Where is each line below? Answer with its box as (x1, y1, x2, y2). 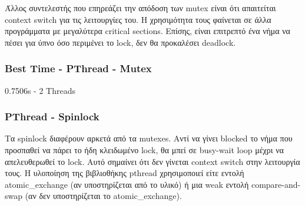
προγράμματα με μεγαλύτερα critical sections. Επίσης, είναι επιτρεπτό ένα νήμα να (5, 25, 290, 37)
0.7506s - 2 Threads (5, 84, 75, 96)
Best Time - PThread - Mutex (5, 61, 152, 76)
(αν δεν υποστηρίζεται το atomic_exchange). (25, 190, 182, 202)
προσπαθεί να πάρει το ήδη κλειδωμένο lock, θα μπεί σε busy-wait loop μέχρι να (5, 144, 284, 156)
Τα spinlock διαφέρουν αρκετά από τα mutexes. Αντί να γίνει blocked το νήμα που (5, 132, 293, 144)
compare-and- (251, 178, 301, 190)
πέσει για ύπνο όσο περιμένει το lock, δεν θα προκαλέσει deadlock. (5, 36, 236, 48)
